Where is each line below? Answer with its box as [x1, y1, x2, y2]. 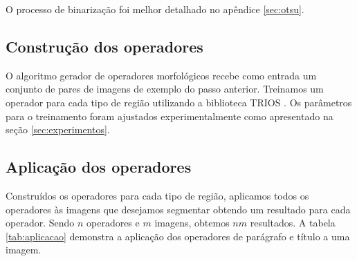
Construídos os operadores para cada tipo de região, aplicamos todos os [6, 188, 309, 202]
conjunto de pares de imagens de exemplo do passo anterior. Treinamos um [6, 81, 324, 96]
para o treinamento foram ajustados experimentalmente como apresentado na [6, 108, 333, 123]
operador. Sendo [6, 215, 75, 230]
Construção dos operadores [6, 35, 203, 57]
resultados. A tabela [250, 215, 336, 230]
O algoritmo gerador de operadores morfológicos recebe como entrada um [6, 68, 317, 82]
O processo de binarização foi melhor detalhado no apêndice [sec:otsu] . [6, 2, 304, 16]
